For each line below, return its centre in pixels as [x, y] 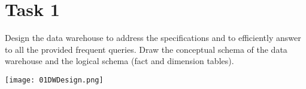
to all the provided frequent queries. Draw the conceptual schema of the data [146, 49]
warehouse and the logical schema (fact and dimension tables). [119, 61]
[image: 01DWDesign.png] [54, 80]
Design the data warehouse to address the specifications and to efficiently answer [153, 38]
